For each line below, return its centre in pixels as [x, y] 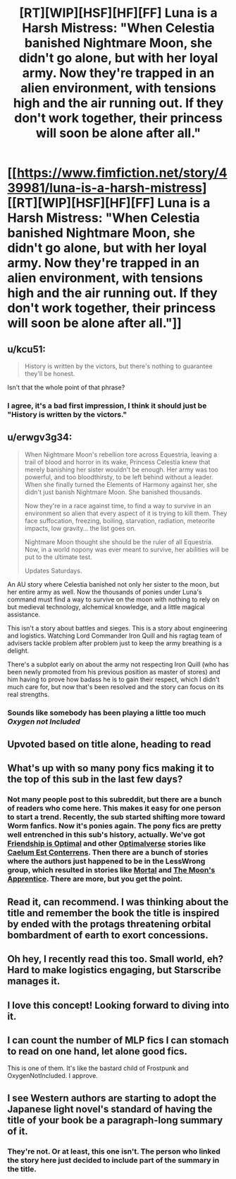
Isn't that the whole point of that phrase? [66, 387]
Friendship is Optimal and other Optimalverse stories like [107, 844]
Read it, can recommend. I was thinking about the [118, 902]
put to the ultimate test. [58, 557]
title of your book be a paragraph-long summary [115, 1120]
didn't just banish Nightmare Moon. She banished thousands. [113, 492]
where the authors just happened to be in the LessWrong [106, 862]
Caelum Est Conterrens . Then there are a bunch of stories [108, 852]
